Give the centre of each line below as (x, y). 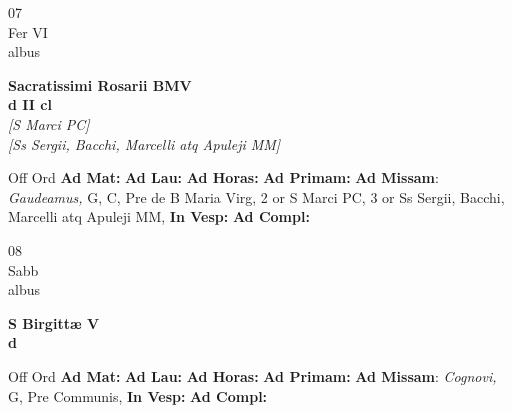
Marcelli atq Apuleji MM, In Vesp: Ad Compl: (159, 216)
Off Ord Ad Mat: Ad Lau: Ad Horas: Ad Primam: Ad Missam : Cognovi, (252, 375)
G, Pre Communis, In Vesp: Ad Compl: (138, 395)
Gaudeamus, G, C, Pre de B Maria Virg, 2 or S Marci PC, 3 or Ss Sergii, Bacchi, (256, 196)
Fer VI (28, 31)
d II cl (30, 104)
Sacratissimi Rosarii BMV (100, 84)
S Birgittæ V (54, 322)
